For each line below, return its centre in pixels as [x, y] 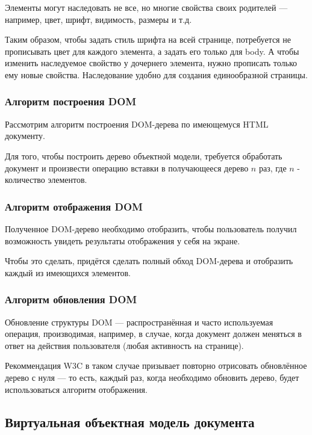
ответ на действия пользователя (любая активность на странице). [124, 345]
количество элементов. [46, 180]
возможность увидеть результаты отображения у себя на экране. [123, 240]
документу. [25, 136]
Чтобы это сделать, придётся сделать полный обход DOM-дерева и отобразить [149, 261]
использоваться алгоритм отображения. [76, 389]
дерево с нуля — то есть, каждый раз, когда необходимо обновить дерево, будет [152, 377]
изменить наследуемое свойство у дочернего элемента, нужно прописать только [151, 63]
